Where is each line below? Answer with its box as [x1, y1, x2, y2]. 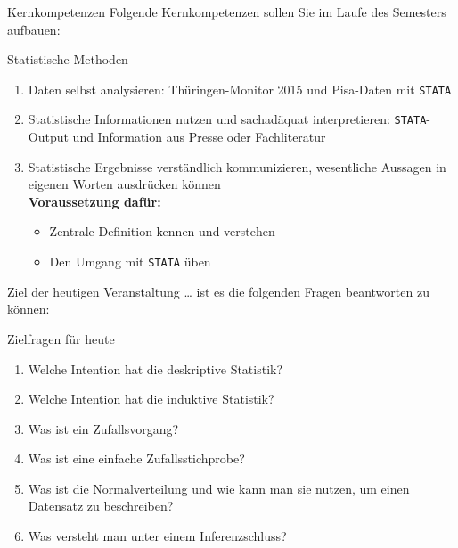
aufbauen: [7, 20, 61, 38]
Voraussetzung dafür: [28, 192, 161, 210]
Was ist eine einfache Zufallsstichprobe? [28, 449, 245, 468]
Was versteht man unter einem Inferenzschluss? [28, 527, 287, 545]
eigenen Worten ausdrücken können [28, 175, 221, 193]
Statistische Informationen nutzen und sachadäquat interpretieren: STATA [28, 110, 427, 128]
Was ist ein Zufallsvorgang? [28, 419, 179, 438]
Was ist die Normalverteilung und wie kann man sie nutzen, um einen [28, 478, 410, 497]
